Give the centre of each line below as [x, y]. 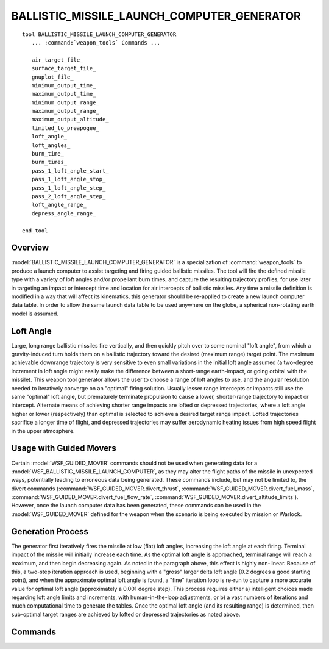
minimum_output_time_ [64, 85]
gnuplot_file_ [52, 77]
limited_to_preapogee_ [65, 128]
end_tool [35, 231]
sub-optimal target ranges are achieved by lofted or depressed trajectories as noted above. [126, 614]
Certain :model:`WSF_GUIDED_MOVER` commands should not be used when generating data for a [134, 463]
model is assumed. [35, 314]
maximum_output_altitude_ [70, 120]
